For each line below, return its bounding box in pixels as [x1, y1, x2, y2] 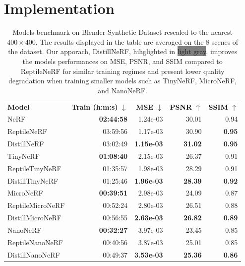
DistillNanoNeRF [7, 249, 60, 260]
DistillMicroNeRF [7, 212, 61, 223]
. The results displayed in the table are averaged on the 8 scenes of [35, 36, 239, 47]
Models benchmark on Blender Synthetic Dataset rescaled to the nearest [12, 27, 233, 37]
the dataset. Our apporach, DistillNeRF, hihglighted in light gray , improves [8, 46, 238, 57]
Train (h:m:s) [71, 101, 118, 112]
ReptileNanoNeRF [7, 237, 63, 247]
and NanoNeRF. [98, 85, 147, 95]
